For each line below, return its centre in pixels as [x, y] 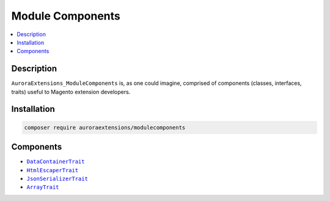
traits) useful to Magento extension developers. [71, 92]
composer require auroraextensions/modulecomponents [105, 127]
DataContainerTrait [56, 162]
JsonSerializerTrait [57, 178]
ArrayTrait [43, 187]
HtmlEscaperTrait [53, 170]
